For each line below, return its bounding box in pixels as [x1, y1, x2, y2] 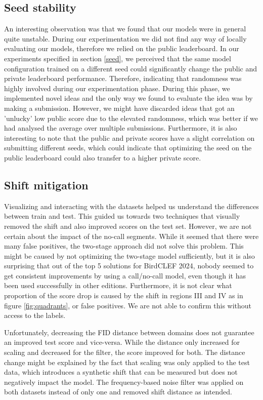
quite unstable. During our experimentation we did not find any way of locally [4, 33, 247, 44]
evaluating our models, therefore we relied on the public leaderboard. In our [4, 43, 239, 54]
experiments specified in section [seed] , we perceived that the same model [4, 53, 231, 63]
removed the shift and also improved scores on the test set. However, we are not [4, 220, 252, 231]
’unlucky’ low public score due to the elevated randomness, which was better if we [4, 112, 258, 123]
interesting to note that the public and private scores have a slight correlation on [4, 132, 255, 143]
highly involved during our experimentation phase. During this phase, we [4, 83, 230, 93]
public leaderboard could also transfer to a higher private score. [4, 152, 201, 163]
